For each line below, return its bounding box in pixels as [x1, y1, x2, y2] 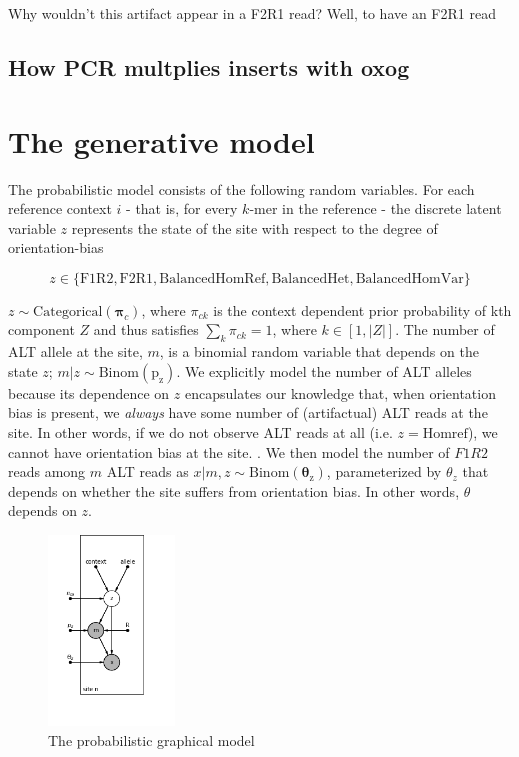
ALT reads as [106, 461, 189, 482]
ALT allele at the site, [8, 341, 143, 362]
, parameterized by [326, 461, 442, 482]
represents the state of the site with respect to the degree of [71, 217, 438, 238]
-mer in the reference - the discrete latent [249, 198, 502, 219]
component [8, 319, 75, 340]
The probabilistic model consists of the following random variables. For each [8, 178, 475, 199]
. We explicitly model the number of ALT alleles [176, 360, 472, 381]
